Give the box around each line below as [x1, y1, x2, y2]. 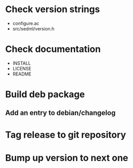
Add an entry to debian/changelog [5, 109, 116, 117]
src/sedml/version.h [12, 25, 55, 31]
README [12, 71, 32, 77]
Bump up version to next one [5, 152, 128, 163]
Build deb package [5, 89, 85, 100]
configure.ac [12, 20, 39, 26]
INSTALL [12, 60, 31, 66]
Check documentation [5, 44, 101, 55]
